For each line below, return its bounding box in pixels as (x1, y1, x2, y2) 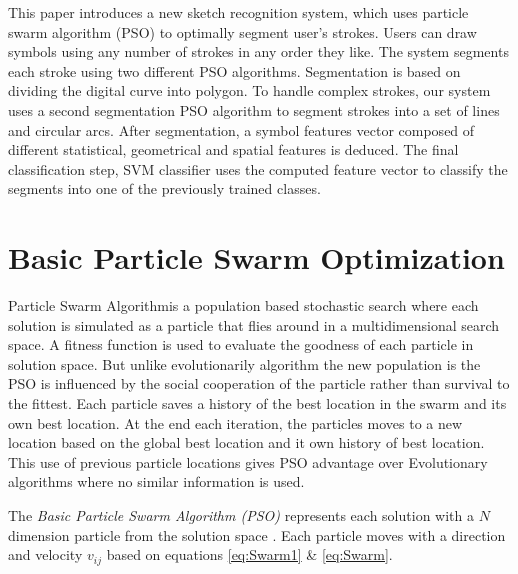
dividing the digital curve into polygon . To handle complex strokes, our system (8, 80, 491, 101)
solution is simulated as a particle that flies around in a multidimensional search (8, 314, 500, 335)
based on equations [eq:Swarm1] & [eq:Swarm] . (106, 544, 393, 565)
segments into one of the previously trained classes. (8, 178, 321, 199)
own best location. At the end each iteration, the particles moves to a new (8, 412, 463, 433)
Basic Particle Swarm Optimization (8, 237, 505, 278)
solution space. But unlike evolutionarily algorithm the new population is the (8, 353, 481, 374)
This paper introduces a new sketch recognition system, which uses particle (8, 2, 469, 22)
